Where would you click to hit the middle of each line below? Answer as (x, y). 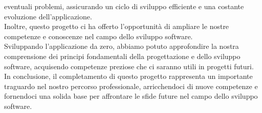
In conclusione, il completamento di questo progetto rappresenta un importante (128, 76)
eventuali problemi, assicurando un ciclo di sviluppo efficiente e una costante (124, 6)
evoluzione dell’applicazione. (48, 16)
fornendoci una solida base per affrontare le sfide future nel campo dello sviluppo (131, 96)
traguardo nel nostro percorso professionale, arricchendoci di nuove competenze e (131, 86)
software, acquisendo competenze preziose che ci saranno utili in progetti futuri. (129, 66)
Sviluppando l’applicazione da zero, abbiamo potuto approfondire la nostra (122, 46)
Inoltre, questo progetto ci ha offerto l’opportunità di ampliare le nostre (117, 26)
